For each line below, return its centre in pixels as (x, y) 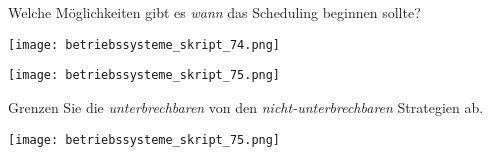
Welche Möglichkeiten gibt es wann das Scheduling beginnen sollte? (214, 12)
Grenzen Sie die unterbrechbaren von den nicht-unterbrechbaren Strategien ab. (246, 106)
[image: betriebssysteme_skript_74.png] (144, 44)
